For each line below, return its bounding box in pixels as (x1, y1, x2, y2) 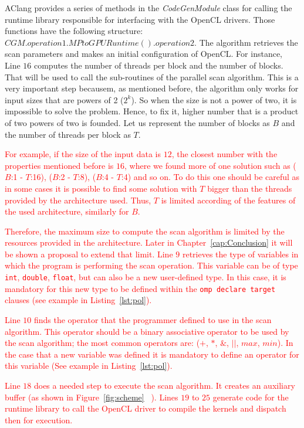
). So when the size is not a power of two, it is (131, 93, 297, 106)
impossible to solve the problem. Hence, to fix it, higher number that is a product (5, 105, 299, 117)
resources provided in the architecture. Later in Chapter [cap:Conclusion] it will (5, 236, 293, 249)
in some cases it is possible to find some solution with (5, 182, 197, 194)
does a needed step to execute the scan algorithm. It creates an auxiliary (33, 379, 295, 391)
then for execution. (5, 413, 73, 426)
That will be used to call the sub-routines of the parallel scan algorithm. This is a (5, 70, 299, 83)
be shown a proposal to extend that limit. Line (5, 247, 173, 260)
